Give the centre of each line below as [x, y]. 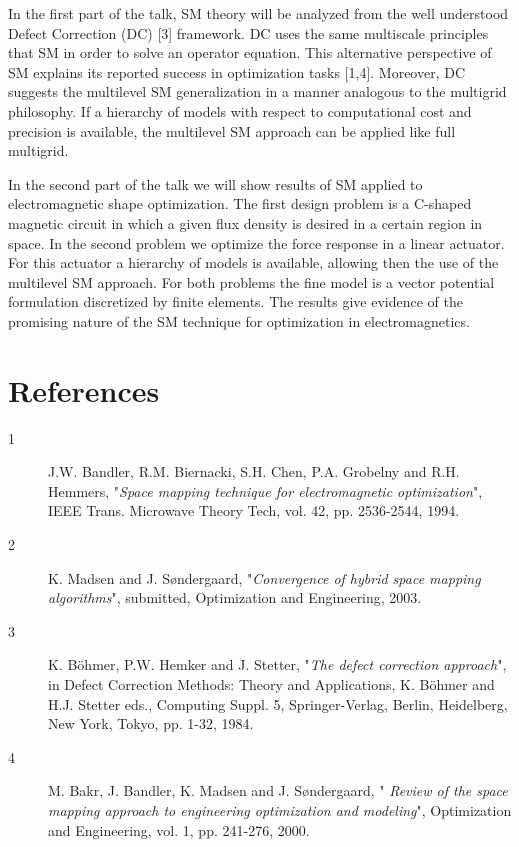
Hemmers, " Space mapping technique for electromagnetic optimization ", [265, 490]
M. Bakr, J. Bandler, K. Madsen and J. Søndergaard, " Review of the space [278, 790]
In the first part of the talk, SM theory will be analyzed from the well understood [258, 13]
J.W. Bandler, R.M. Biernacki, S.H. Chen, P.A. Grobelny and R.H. [254, 471]
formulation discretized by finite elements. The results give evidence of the [235, 301]
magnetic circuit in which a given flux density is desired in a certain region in [245, 222]
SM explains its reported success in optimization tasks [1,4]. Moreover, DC [237, 71]
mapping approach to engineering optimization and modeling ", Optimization [280, 809]
